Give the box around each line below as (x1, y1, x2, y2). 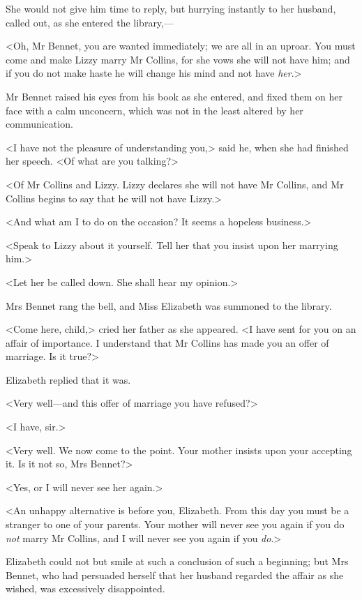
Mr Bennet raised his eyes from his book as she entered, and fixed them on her (6, 89, 343, 103)
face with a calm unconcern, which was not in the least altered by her (6, 103, 303, 117)
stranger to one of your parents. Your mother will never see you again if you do (6, 517, 345, 532)
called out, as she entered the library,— (6, 15, 174, 29)
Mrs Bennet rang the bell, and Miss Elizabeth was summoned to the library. (6, 298, 332, 313)
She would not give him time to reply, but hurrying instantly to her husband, (6, 1, 336, 15)
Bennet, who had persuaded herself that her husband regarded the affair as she (6, 567, 344, 582)
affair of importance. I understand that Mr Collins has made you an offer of (6, 335, 329, 350)
